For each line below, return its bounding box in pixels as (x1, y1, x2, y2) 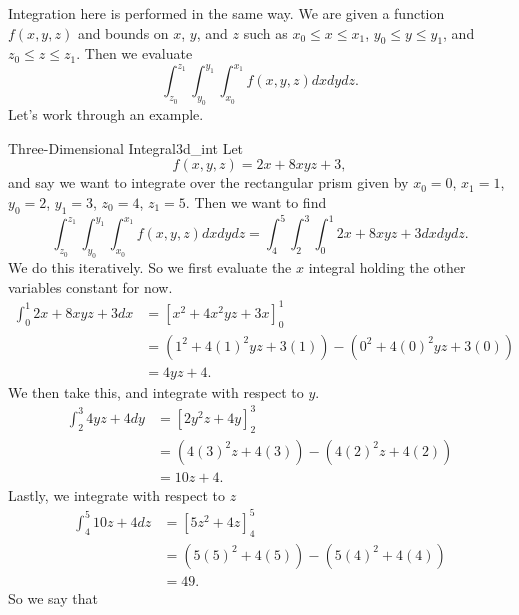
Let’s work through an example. (8, 104, 204, 125)
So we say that (8, 587, 98, 608)
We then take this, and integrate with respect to (8, 381, 304, 402)
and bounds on (77, 22, 169, 43)
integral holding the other (308, 257, 466, 278)
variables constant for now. (8, 276, 173, 297)
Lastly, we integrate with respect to (8, 484, 226, 505)
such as (243, 22, 288, 43)
